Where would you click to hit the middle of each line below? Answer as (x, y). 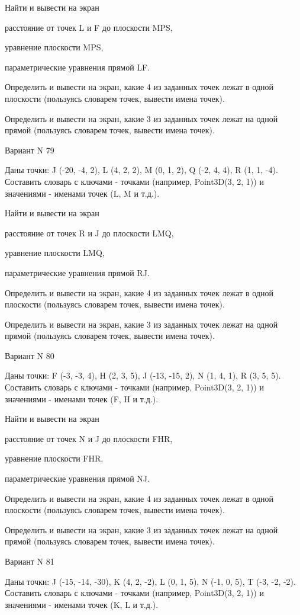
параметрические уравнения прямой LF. (78, 67)
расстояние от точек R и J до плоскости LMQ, (89, 233)
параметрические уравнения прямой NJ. (77, 478)
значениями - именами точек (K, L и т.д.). (82, 604)
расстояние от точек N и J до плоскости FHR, (89, 438)
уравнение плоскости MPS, (54, 47)
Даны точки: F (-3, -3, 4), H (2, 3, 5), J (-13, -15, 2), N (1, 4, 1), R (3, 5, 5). (143, 375)
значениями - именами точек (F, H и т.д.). (82, 398)
